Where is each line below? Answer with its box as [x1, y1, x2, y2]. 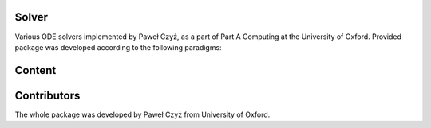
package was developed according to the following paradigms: [14, 42, 223, 52]
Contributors [14, 88, 81, 103]
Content [14, 64, 57, 77]
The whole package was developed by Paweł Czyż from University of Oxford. [14, 110, 271, 119]
